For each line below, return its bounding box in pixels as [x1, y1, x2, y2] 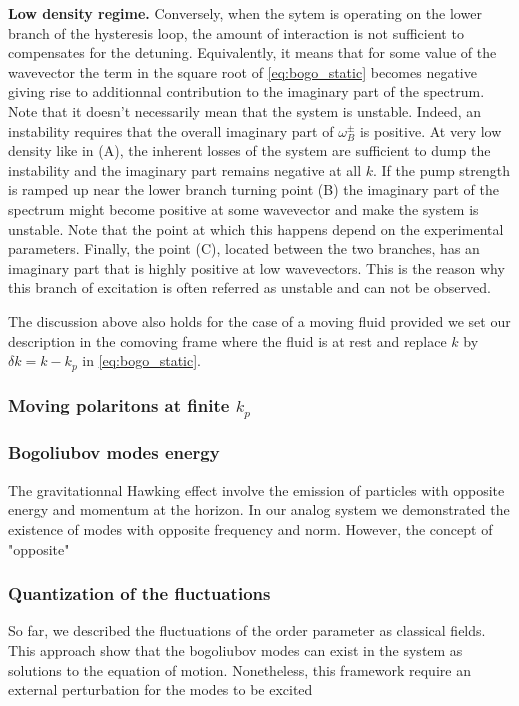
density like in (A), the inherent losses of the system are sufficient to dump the [8, 140, 491, 161]
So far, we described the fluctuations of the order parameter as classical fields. [8, 620, 486, 641]
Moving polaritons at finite [8, 393, 230, 418]
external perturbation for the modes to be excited [8, 679, 313, 700]
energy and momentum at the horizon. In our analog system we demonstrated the [8, 499, 510, 520]
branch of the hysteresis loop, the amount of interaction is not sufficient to [8, 22, 464, 43]
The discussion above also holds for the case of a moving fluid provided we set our [8, 310, 511, 331]
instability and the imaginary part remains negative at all [8, 159, 362, 180]
